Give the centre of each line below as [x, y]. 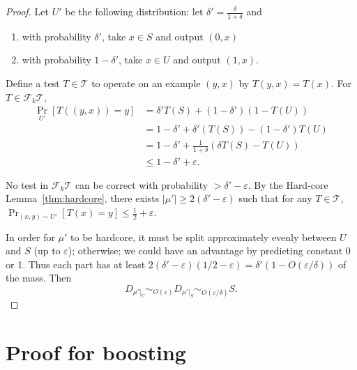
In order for [30, 237]
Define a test [33, 83]
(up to [47, 250]
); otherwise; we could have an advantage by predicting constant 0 [209, 250]
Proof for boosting [96, 352]
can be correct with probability [142, 184]
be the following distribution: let [134, 11]
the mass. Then [39, 278]
